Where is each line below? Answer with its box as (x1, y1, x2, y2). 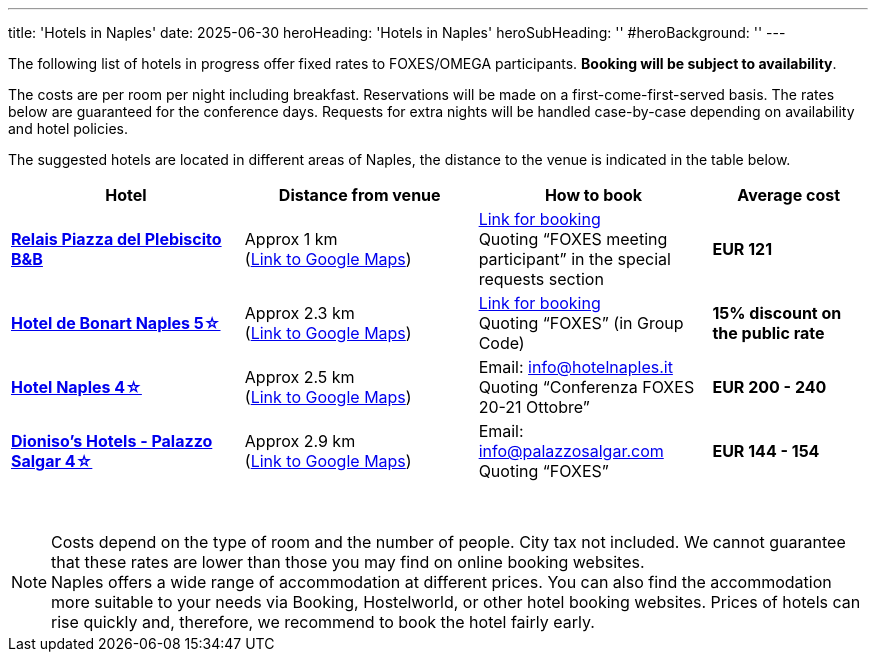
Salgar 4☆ (11, 451, 93, 471)
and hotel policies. (8, 120, 128, 137)
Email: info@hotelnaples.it (478, 357, 673, 377)
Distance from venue (278, 185, 441, 205)
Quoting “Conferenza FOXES (478, 377, 695, 397)
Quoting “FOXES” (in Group (478, 313, 684, 333)
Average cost (737, 185, 841, 205)
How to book (544, 185, 643, 205)
